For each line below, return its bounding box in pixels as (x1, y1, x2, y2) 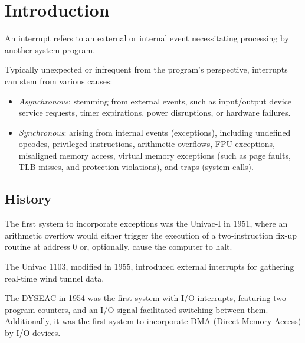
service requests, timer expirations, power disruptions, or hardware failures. (18, 106, 291, 119)
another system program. (5, 43, 96, 55)
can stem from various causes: (5, 74, 113, 87)
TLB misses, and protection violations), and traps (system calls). (18, 161, 254, 173)
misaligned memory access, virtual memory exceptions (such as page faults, (18, 149, 291, 161)
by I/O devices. (5, 326, 61, 339)
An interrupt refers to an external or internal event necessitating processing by (5, 32, 289, 44)
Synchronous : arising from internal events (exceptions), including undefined (18, 126, 291, 138)
